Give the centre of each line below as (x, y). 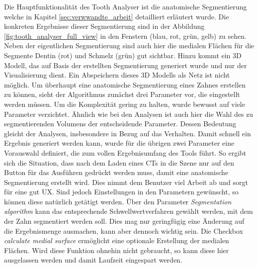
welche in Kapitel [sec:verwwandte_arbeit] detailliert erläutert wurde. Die (117, 16)
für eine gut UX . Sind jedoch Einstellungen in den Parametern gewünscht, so (121, 192)
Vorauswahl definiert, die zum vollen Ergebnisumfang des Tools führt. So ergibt (125, 152)
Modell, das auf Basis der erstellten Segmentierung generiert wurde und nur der (126, 65)
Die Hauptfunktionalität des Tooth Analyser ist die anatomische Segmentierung (126, 6)
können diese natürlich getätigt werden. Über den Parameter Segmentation (118, 201)
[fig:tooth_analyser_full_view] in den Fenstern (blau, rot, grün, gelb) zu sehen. (125, 36)
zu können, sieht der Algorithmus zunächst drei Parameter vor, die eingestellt (122, 94)
